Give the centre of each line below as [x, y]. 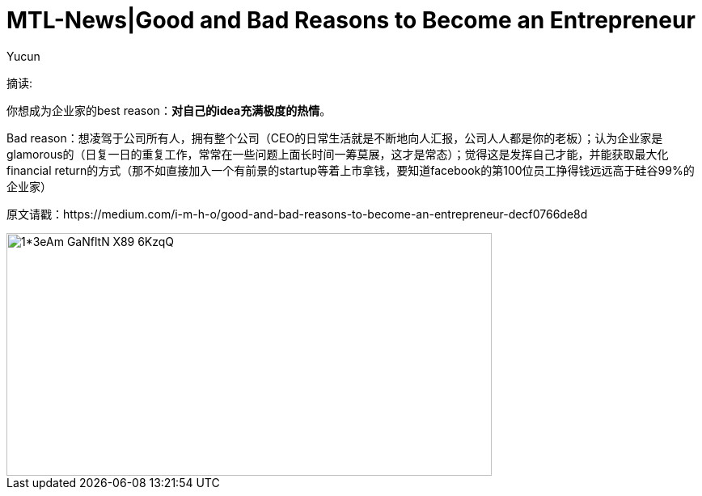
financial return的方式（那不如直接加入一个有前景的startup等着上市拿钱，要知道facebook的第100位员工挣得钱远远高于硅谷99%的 [351, 170]
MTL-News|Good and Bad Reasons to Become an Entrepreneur [351, 20]
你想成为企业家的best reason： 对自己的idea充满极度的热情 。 [169, 110]
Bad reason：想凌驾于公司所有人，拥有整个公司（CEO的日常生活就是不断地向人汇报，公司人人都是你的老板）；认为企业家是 [335, 138]
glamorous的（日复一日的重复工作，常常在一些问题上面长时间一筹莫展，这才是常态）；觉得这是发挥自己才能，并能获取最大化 [338, 154]
